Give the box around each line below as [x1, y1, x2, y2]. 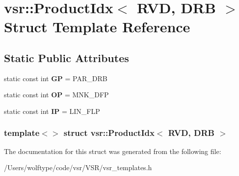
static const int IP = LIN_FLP [4, 106, 100, 116]
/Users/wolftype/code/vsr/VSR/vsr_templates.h [4, 162, 152, 173]
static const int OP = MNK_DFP [4, 89, 109, 100]
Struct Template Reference [4, 17, 190, 37]
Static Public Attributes [4, 50, 129, 65]
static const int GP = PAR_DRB [4, 73, 107, 83]
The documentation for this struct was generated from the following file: [4, 146, 221, 156]
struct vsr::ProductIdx [63, 127, 155, 139]
